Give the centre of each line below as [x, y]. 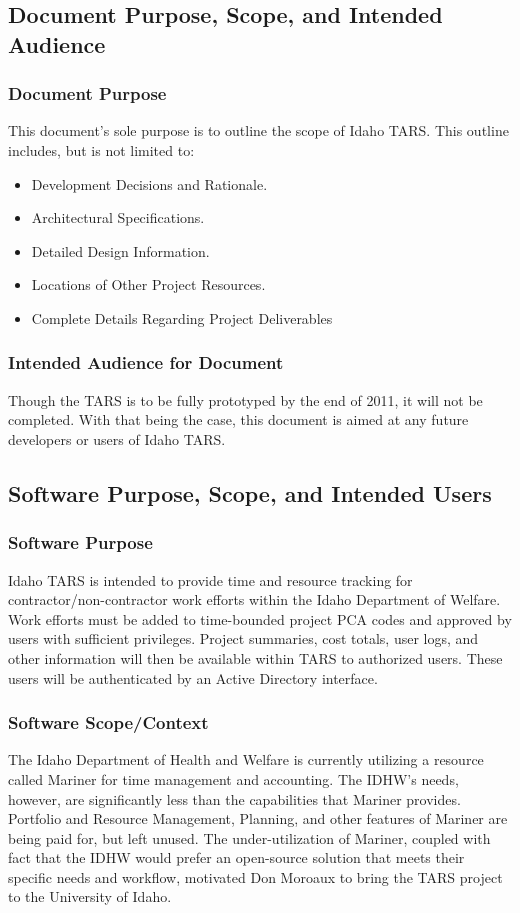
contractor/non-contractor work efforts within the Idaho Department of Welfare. [254, 599]
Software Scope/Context [108, 722]
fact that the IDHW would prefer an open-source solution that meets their [236, 857]
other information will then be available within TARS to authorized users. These [255, 657]
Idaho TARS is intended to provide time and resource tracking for [210, 579]
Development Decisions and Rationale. [149, 183]
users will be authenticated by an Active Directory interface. [193, 677]
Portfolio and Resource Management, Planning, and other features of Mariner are [258, 818]
